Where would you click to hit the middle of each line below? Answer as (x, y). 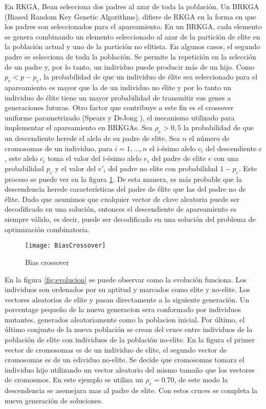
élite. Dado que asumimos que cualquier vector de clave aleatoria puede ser (122, 199)
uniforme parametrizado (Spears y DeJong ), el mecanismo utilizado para (120, 117)
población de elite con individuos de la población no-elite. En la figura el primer (130, 340)
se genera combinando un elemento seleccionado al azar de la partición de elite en (132, 36)
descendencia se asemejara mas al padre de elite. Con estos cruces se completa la (131, 390)
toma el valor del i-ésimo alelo (95, 158)
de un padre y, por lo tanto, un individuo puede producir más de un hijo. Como (130, 66)
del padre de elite (179, 158)
